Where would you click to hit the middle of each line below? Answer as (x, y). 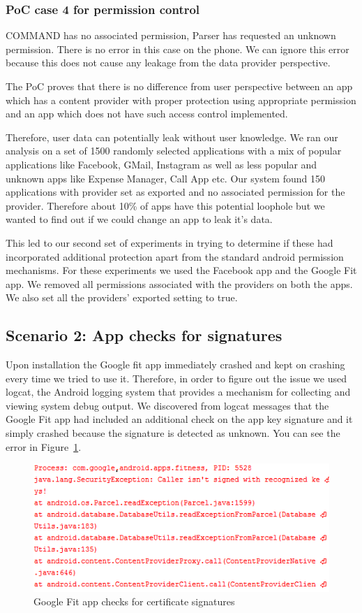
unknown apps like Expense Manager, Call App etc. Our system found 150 (165, 178)
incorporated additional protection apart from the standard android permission (175, 256)
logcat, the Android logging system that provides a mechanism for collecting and (178, 392)
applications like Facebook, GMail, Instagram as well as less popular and (161, 164)
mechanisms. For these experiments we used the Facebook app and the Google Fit (181, 270)
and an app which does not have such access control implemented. (147, 114)
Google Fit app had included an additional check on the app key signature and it (179, 419)
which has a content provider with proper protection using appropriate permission (181, 100)
